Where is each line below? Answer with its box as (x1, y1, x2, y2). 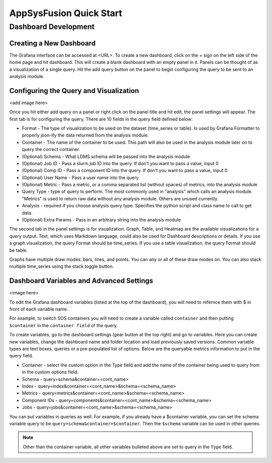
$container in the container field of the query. (9, 322, 118, 328)
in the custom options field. (22, 369, 79, 375)
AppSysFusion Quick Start (9, 8, 122, 19)
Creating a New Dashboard (9, 39, 96, 47)
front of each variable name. (9, 306, 69, 312)
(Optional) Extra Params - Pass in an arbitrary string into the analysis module (22, 217, 181, 223)
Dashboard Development (9, 22, 95, 31)
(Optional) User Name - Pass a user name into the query (22, 174, 139, 181)
